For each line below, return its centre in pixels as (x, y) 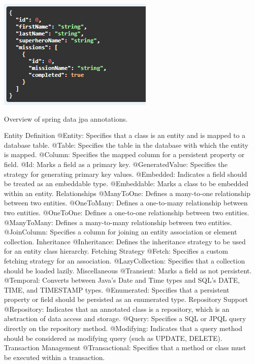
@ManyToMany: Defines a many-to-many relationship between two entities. (118, 222)
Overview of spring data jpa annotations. (66, 118)
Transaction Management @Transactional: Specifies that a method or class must (125, 347)
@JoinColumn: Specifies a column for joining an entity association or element (121, 232)
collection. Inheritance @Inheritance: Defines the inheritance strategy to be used (125, 241)
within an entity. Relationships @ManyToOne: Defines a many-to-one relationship (127, 193)
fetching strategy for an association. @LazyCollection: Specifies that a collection (125, 260)
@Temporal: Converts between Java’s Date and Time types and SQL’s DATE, (122, 280)
